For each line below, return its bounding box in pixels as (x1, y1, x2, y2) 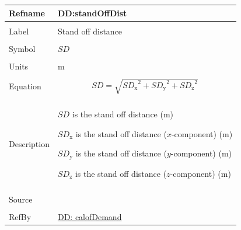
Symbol (9, 42, 36, 54)
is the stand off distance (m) (72, 107, 174, 120)
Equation (9, 79, 41, 92)
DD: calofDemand (57, 210, 122, 222)
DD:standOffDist (57, 6, 127, 19)
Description (9, 137, 50, 149)
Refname (9, 6, 45, 19)
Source (9, 193, 33, 205)
